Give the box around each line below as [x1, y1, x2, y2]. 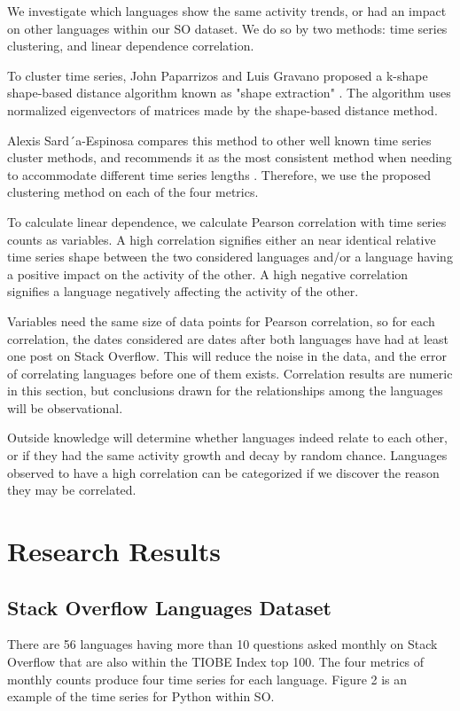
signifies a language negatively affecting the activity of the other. [7, 282, 359, 301]
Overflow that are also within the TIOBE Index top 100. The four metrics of [7, 652, 425, 671]
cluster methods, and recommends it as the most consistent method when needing [7, 148, 452, 167]
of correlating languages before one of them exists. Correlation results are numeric [7, 363, 453, 382]
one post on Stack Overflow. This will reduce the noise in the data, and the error [7, 347, 447, 365]
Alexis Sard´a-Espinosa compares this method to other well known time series [7, 130, 432, 149]
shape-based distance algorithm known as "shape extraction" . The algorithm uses [7, 83, 451, 102]
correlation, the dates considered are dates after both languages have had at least [7, 329, 448, 348]
